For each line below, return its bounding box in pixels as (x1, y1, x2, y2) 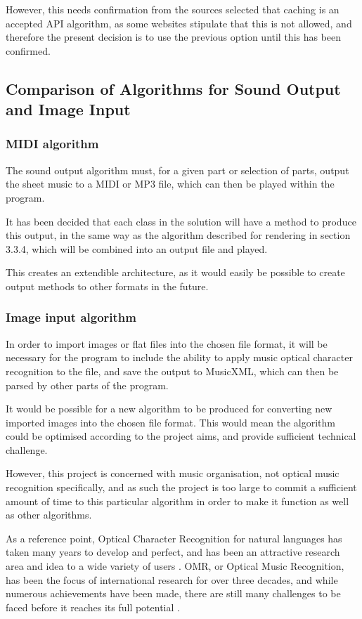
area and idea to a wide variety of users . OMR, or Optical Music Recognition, (6, 559, 344, 573)
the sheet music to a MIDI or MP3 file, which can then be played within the (6, 176, 335, 191)
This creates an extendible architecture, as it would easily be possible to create (6, 265, 345, 280)
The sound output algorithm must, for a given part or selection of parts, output (6, 162, 349, 177)
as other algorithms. (6, 507, 92, 522)
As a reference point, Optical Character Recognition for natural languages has (6, 530, 342, 545)
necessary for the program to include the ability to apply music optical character (6, 350, 353, 365)
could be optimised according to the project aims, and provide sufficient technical (6, 429, 356, 443)
